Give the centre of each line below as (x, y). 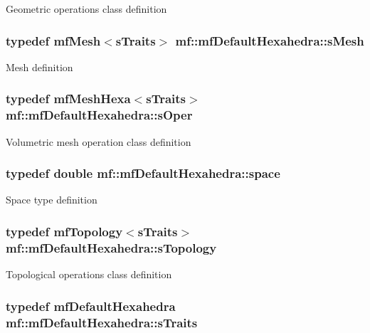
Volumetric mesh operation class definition (99, 141)
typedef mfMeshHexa (68, 99)
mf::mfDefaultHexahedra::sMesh (270, 40)
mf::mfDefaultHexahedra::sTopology (111, 247)
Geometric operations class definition (86, 9)
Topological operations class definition (89, 274)
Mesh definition (39, 67)
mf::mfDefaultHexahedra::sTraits (102, 322)
